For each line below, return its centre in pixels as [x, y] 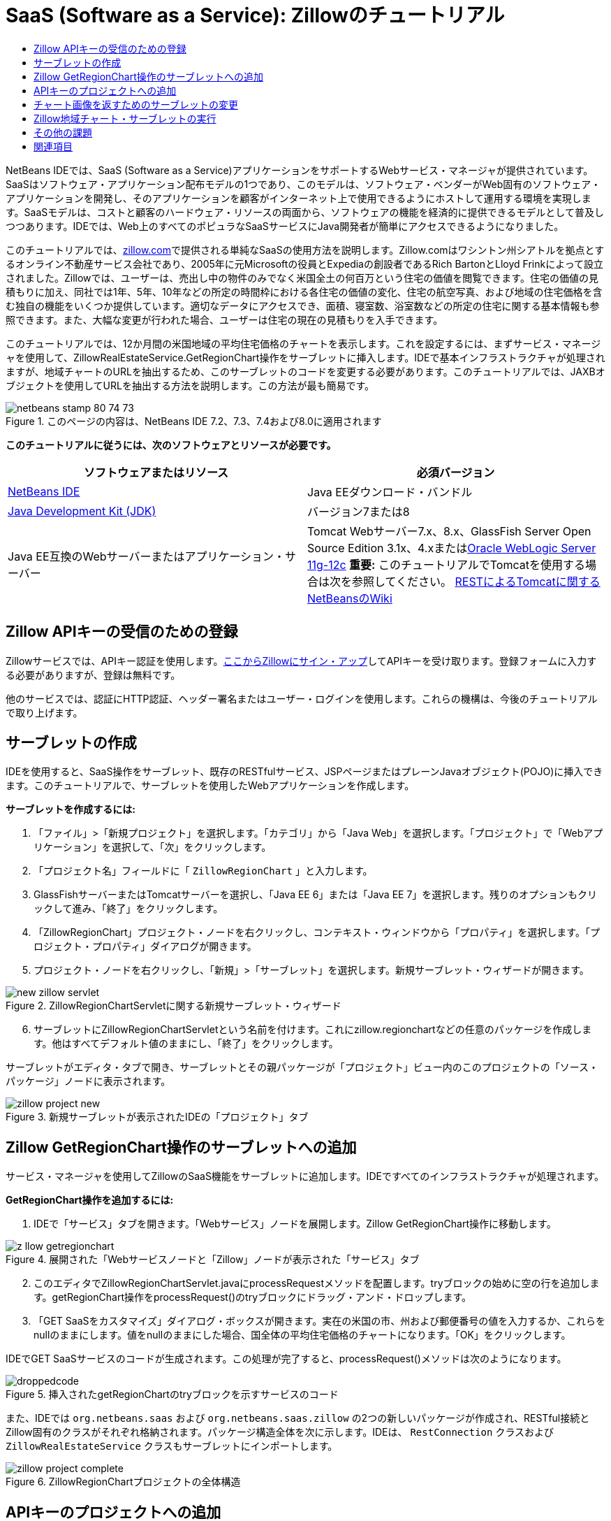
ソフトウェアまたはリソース [156, 472]
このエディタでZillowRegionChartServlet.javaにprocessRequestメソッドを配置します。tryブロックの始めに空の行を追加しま [317, 1283]
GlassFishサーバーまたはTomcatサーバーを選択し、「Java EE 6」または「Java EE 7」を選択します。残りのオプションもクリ [315, 895]
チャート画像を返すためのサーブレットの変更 [136, 104]
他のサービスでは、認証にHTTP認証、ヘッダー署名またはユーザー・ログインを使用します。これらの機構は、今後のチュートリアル [302, 698]
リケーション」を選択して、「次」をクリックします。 [153, 847]
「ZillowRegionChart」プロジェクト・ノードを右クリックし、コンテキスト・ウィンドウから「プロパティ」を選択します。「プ [317, 932]
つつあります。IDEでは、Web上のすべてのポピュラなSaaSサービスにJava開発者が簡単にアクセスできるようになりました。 [285, 226]
